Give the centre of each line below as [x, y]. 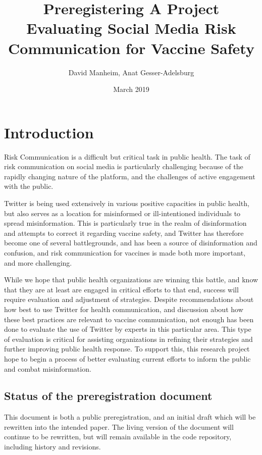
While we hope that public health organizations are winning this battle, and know [131, 280]
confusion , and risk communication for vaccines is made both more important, [125, 252]
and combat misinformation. [48, 368]
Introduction [49, 132]
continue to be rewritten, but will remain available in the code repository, [118, 437]
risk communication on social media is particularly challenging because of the [124, 166]
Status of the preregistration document [108, 396]
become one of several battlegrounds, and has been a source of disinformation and [131, 243]
